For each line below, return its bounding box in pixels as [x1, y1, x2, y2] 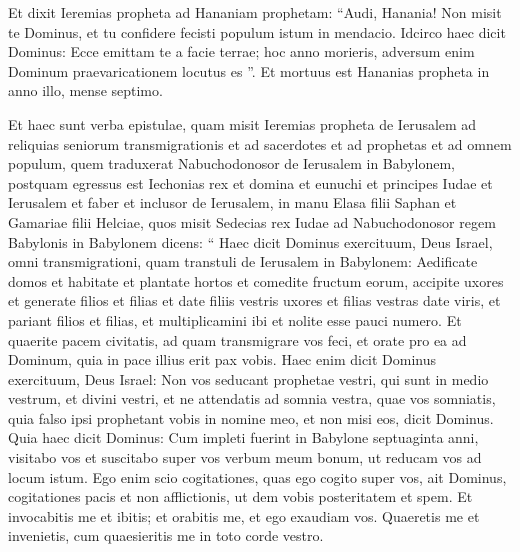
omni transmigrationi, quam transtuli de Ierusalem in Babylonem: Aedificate [8, 251, 478, 272]
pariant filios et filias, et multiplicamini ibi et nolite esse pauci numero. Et [8, 309, 462, 330]
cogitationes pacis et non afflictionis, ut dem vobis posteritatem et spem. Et [8, 486, 473, 507]
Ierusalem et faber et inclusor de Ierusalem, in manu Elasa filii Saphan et [8, 192, 457, 213]
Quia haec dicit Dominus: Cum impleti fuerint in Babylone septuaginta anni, [8, 427, 479, 448]
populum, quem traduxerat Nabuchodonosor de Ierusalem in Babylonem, [8, 153, 455, 174]
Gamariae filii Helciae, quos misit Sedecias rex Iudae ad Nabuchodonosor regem [8, 211, 496, 232]
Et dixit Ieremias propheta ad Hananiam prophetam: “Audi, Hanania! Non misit [8, 2, 502, 22]
